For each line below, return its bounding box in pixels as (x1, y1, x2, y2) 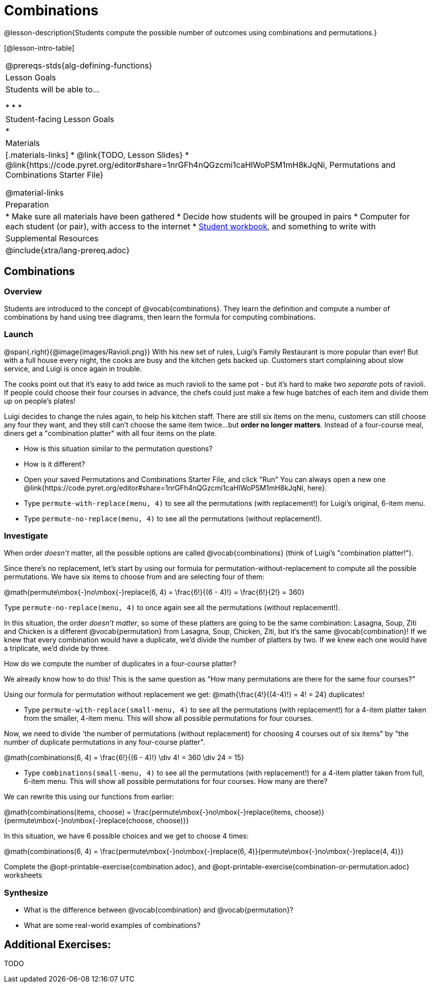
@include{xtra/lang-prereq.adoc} (5, 245, 130, 255)
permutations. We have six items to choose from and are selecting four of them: (4, 572, 265, 581)
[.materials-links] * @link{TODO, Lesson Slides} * (5, 149, 189, 160)
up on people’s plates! (4, 396, 76, 405)
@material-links (5, 187, 64, 198)
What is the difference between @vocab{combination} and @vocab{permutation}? (24, 906, 294, 915)
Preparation (5, 199, 49, 210)
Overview (4, 286, 42, 296)
